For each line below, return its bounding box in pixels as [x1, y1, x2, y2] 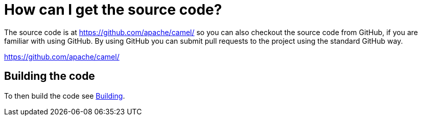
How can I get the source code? [4, 1, 222, 18]
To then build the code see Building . [4, 91, 125, 100]
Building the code [4, 70, 95, 83]
